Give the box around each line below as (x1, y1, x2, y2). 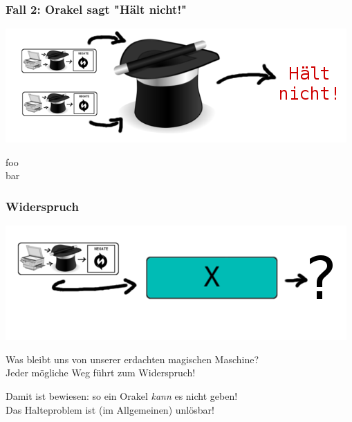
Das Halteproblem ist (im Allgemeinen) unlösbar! (6, 402, 214, 416)
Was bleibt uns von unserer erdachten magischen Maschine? (6, 351, 259, 366)
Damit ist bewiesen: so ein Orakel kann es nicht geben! (6, 389, 238, 403)
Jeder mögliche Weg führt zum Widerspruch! (6, 365, 196, 380)
